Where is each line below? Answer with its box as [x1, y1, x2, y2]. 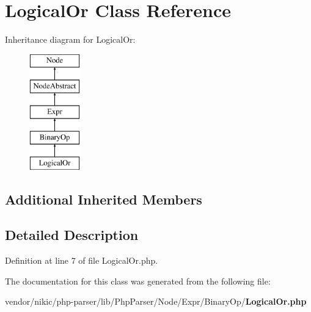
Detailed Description [5, 225, 139, 244]
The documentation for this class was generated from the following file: [5, 274, 271, 287]
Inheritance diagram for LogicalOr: [5, 33, 136, 46]
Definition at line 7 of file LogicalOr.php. [5, 254, 158, 267]
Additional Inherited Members [5, 189, 202, 208]
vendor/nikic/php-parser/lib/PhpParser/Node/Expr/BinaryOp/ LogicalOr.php [5, 295, 307, 308]
